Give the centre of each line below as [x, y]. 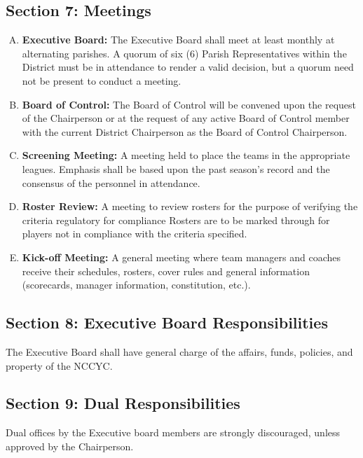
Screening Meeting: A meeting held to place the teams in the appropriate [186, 155]
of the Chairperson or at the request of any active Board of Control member [186, 118]
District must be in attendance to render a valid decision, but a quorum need [188, 67]
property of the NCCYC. [59, 365]
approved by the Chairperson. [70, 446]
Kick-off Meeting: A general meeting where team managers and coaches [181, 257]
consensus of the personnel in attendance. [111, 182]
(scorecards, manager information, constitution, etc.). [136, 285]
